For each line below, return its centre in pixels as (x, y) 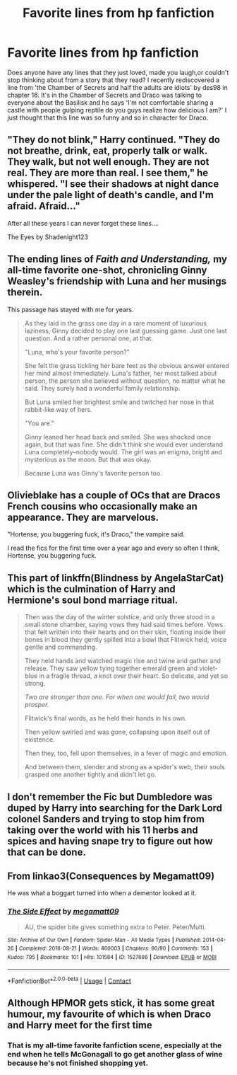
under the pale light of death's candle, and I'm (110, 195)
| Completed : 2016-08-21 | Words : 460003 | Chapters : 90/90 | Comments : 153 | (114, 949)
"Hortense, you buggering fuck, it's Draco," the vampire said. (96, 534)
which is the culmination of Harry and (92, 589)
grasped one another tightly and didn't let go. (90, 775)
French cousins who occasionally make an (102, 506)
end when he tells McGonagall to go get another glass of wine (115, 1054)
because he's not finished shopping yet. (78, 1063)
